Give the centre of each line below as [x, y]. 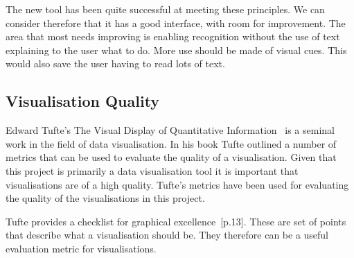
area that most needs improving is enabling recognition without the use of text [173, 36]
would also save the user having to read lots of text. [115, 63]
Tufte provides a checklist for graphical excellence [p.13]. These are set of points [176, 221]
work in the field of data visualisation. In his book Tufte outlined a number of [171, 143]
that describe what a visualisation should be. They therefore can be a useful [167, 235]
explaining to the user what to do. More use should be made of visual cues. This [176, 50]
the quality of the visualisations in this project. [105, 198]
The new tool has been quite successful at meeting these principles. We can [165, 9]
